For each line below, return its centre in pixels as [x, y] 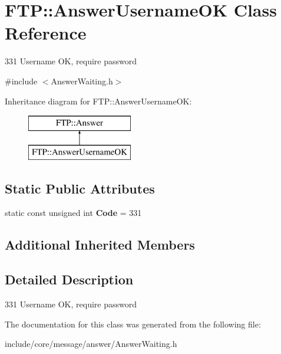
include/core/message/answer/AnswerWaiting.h [91, 344]
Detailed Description [69, 279]
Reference [46, 33]
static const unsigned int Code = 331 [73, 213]
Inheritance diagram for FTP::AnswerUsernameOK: [98, 101]
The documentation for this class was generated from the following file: [133, 324]
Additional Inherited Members [100, 245]
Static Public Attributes [80, 188]
